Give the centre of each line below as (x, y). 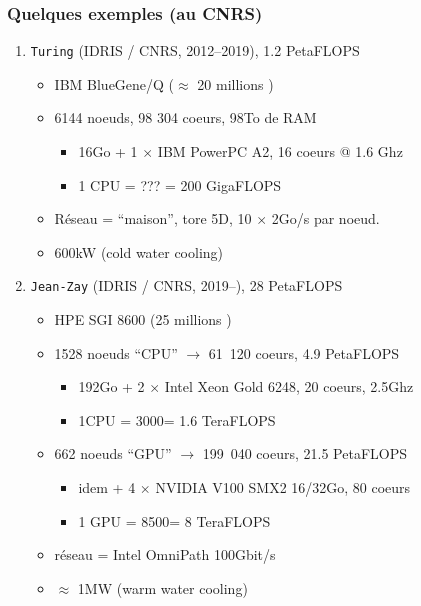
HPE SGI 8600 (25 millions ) (143, 319)
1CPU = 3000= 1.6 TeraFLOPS (177, 419)
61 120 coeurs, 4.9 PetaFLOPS (304, 352)
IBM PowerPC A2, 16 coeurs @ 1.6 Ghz (280, 151)
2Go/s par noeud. (325, 218)
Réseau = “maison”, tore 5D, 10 (153, 218)
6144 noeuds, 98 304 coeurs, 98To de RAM (185, 117)
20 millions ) (235, 83)
